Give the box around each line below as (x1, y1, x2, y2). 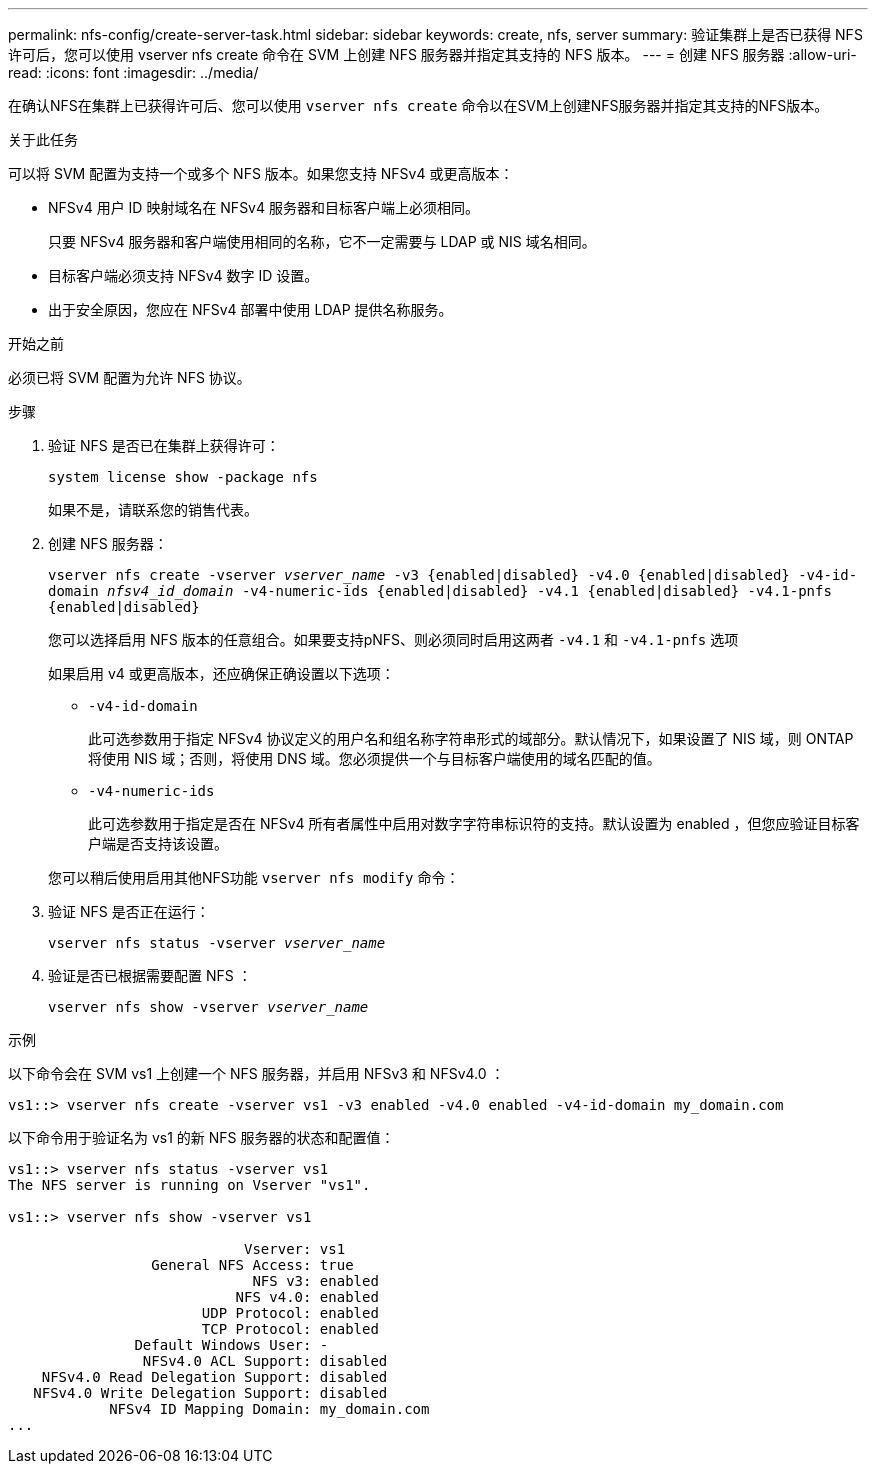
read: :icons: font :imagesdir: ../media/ (8, 64, 259, 81)
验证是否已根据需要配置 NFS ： (48, 967, 252, 984)
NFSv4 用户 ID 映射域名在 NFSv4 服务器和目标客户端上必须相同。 (48, 199, 479, 216)
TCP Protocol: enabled (201, 1321, 379, 1337)
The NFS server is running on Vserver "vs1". (8, 1177, 371, 1193)
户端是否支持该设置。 (88, 835, 228, 852)
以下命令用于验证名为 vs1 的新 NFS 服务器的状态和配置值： (8, 1129, 395, 1146)
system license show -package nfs (48, 469, 318, 485)
